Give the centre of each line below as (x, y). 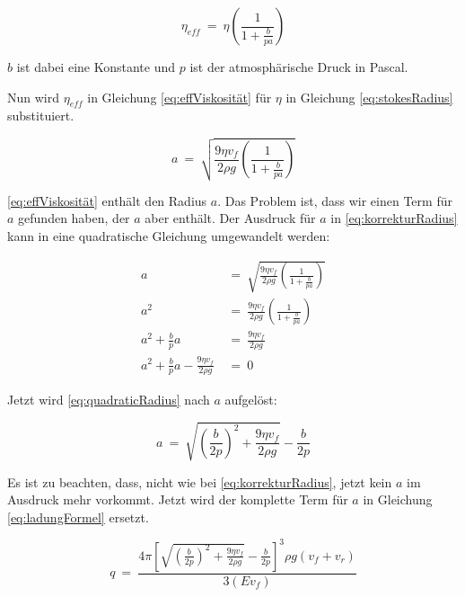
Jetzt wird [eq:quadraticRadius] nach (109, 400)
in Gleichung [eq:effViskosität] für (180, 97)
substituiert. (41, 116)
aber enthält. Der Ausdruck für (230, 218)
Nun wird (34, 97)
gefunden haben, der (74, 218)
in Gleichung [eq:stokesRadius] (369, 97)
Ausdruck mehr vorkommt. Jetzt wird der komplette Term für (178, 499)
